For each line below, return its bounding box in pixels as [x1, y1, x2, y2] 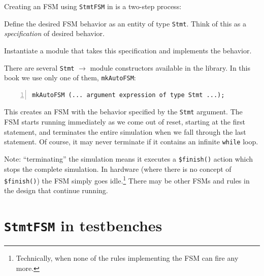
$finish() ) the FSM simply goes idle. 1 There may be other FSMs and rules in [4, 174, 250, 186]
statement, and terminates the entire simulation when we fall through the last [4, 126, 246, 137]
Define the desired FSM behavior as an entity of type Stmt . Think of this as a [4, 18, 247, 28]
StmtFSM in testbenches [4, 215, 162, 236]
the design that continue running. [4, 185, 108, 196]
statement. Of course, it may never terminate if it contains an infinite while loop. [4, 136, 258, 147]
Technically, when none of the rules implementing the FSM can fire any [16, 253, 239, 263]
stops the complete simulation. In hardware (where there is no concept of [4, 163, 232, 174]
